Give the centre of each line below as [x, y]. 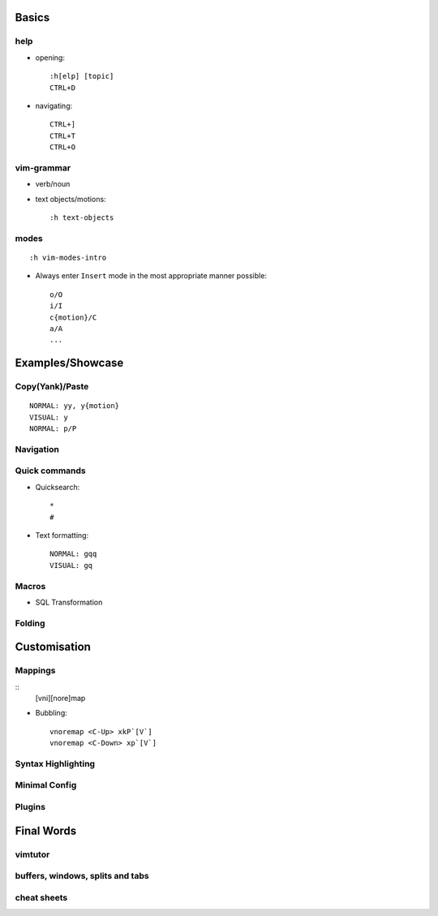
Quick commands [50, 471]
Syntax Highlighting [55, 763]
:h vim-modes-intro [68, 257]
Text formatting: [62, 535]
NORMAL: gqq [73, 554]
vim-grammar [43, 168]
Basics [32, 17]
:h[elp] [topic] [82, 76]
